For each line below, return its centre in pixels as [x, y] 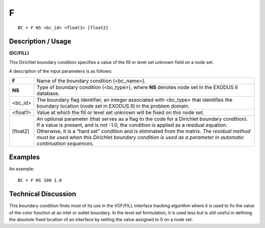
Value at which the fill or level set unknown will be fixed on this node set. [120, 112]
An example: [22, 169]
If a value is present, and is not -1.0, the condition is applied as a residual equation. [132, 125]
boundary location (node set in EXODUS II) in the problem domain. [113, 106]
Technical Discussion [42, 194]
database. [48, 93]
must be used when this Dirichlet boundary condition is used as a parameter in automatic [140, 137]
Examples [25, 157]
